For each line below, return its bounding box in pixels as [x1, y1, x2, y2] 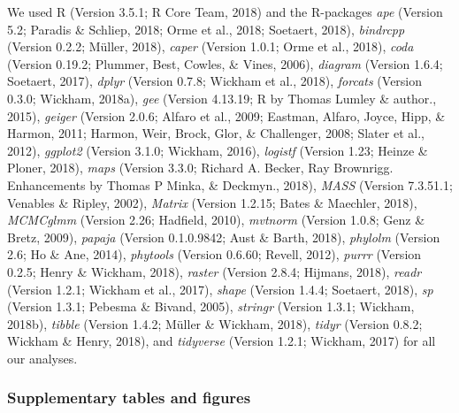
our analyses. [7, 348, 78, 367]
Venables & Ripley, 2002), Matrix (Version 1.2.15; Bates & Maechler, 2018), [7, 193, 417, 211]
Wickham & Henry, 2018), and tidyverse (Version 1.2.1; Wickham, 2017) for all [7, 332, 436, 350]
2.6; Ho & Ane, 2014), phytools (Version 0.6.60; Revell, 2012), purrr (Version [7, 245, 422, 264]
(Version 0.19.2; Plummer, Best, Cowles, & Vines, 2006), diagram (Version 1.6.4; [7, 54, 443, 73]
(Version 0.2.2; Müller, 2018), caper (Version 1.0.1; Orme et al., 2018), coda [7, 37, 414, 56]
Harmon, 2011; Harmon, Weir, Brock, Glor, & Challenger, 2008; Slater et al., [7, 124, 425, 142]
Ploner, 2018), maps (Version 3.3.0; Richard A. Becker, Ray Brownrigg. [7, 158, 394, 177]
